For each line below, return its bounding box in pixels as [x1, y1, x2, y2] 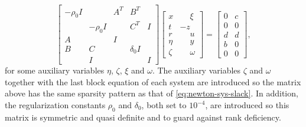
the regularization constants [5, 99, 106, 111]
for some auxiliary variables [5, 64, 105, 76]
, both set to [141, 99, 187, 111]
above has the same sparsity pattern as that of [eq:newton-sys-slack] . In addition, [5, 87, 298, 99]
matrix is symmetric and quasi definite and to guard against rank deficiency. [5, 111, 281, 123]
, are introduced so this [205, 99, 289, 111]
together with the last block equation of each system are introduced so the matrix [5, 75, 301, 88]
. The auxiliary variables [152, 64, 241, 76]
